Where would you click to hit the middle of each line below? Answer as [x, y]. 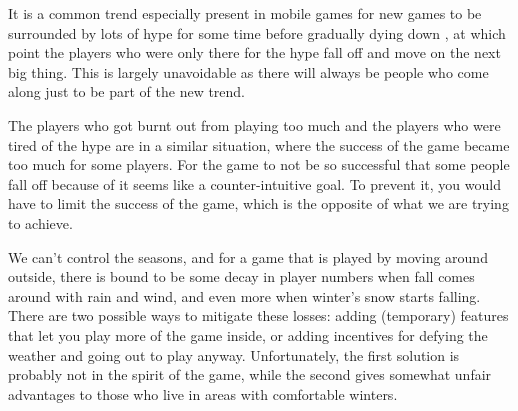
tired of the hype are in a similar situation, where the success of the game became [259, 144]
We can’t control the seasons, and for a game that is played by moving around [248, 256]
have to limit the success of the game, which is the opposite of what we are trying [258, 203]
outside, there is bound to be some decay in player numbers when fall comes [241, 276]
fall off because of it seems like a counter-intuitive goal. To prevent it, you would [254, 183]
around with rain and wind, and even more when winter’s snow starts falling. [244, 295]
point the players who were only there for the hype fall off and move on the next [254, 52]
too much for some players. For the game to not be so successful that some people [259, 164]
